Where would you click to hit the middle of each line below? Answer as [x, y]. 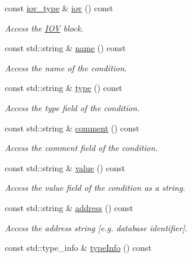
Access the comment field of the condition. [81, 148]
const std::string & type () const [64, 88]
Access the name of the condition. [66, 67]
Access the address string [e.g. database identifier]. [96, 227]
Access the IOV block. [44, 28]
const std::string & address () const [69, 207]
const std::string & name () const [65, 48]
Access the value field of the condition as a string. [95, 188]
